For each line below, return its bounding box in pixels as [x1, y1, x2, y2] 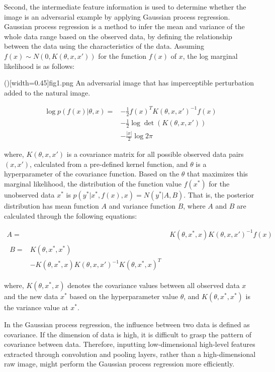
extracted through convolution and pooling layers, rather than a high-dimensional [4, 348, 256, 359]
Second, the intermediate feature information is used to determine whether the [4, 2, 246, 12]
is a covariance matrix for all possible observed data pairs [66, 149, 244, 159]
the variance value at [4, 302, 68, 313]
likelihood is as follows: [4, 60, 75, 71]
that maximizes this [187, 168, 248, 179]
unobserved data [4, 190, 55, 200]
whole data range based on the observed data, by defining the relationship [4, 31, 232, 41]
